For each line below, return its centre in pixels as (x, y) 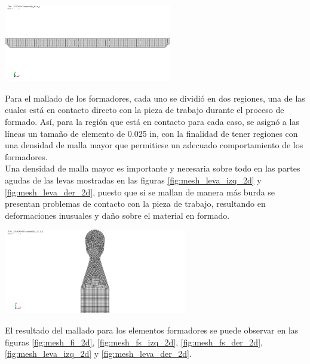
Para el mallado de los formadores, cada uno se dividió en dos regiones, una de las (155, 98)
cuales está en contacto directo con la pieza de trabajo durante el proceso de (145, 110)
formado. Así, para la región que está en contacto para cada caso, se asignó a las (152, 122)
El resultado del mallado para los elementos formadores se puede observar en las (152, 330)
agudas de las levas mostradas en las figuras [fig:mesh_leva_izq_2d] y (133, 180)
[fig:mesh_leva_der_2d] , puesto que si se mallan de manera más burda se (140, 192)
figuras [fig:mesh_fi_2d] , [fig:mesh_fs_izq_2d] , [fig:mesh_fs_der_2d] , (134, 342)
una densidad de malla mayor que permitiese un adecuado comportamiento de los (154, 145)
